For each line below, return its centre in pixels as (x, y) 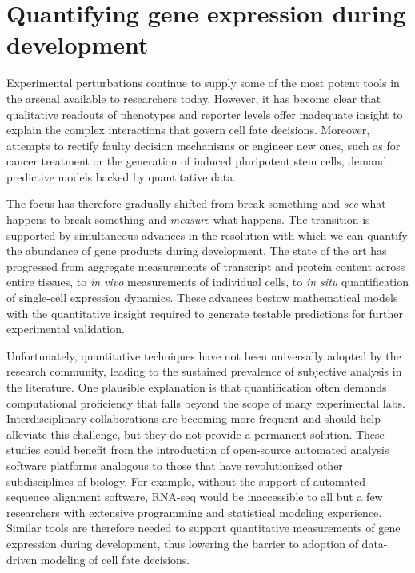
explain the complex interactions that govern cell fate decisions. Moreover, (188, 130)
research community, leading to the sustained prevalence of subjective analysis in (204, 371)
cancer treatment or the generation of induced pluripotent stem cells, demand (197, 161)
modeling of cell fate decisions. (115, 559)
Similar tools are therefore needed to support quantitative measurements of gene (204, 528)
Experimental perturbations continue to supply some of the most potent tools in (203, 83)
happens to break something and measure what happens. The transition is (188, 219)
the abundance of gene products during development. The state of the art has (197, 251)
